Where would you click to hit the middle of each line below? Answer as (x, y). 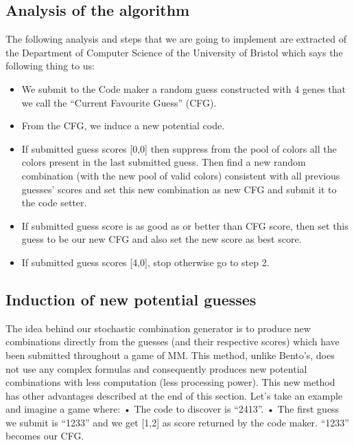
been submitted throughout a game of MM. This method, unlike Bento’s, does (170, 355)
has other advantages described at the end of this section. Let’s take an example (174, 395)
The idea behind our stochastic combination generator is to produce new (158, 328)
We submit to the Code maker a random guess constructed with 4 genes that (184, 88)
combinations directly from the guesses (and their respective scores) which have (173, 341)
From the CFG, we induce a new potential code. (123, 126)
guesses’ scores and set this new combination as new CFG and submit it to (179, 189)
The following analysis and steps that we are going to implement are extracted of (176, 39)
